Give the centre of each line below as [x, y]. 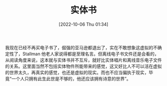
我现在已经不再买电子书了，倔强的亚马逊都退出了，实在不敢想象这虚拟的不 [81, 47]
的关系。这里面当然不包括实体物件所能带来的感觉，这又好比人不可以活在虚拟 [83, 66]
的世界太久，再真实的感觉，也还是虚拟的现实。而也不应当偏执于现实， [77, 72]
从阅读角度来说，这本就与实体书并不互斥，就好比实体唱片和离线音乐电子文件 [83, 60]
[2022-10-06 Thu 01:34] [83, 24]
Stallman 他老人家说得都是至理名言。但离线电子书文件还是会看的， [90, 54]
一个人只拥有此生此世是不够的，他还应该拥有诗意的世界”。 [71, 79]
